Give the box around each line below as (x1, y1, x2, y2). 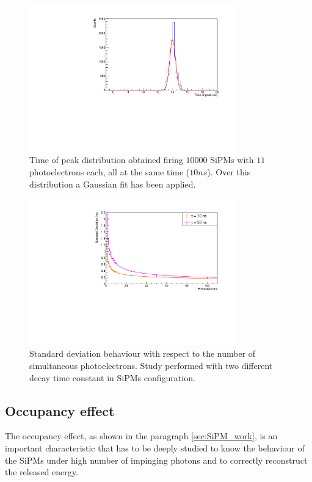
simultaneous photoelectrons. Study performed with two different (29, 359, 273, 371)
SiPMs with (210, 153, 254, 166)
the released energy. (5, 466, 78, 478)
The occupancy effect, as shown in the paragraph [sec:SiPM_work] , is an (5, 429, 278, 442)
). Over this (207, 165, 251, 178)
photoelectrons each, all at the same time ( (29, 165, 190, 178)
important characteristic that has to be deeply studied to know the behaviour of (5, 441, 305, 454)
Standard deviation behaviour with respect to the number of (29, 347, 256, 360)
